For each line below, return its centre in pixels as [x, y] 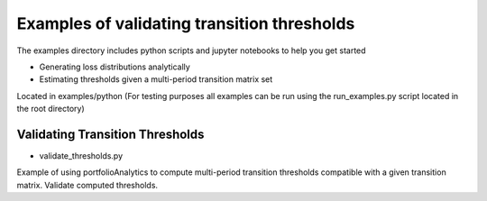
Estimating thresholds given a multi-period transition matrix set [156, 79]
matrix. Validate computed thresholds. [87, 185]
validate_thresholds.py [81, 156]
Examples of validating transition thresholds [186, 23]
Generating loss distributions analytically [115, 67]
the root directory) [51, 109]
